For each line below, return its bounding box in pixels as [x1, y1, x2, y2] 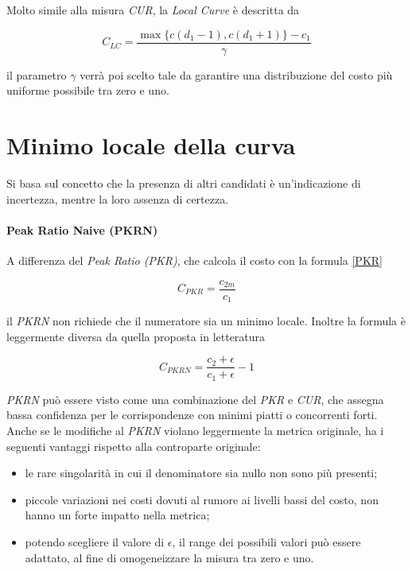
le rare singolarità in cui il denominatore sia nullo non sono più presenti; [25, 464, 378, 481]
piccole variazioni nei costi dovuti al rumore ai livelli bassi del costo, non [25, 491, 379, 507]
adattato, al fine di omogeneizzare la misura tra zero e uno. [25, 549, 314, 565]
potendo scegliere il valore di [25, 533, 165, 550]
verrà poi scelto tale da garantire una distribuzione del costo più [80, 66, 393, 83]
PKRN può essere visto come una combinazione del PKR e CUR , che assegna [6, 390, 384, 407]
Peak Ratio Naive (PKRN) [6, 221, 158, 238]
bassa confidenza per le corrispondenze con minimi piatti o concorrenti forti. [6, 406, 378, 423]
